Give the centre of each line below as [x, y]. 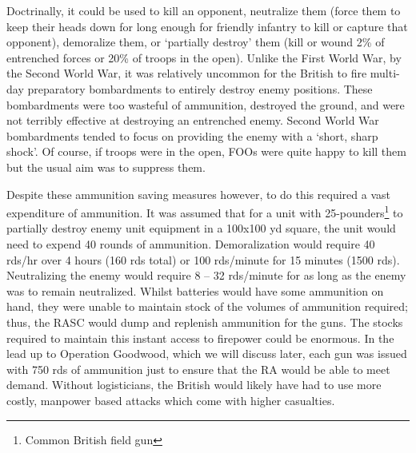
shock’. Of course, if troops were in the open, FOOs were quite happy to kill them [206, 151]
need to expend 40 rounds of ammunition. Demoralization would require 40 [191, 243]
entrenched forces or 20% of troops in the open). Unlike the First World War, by [204, 57]
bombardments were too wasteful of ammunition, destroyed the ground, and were [206, 104]
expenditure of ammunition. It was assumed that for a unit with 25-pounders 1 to [205, 211]
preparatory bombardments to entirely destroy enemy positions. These [200, 88]
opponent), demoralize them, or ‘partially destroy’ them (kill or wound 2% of [196, 42]
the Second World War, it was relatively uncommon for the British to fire [187, 73]
